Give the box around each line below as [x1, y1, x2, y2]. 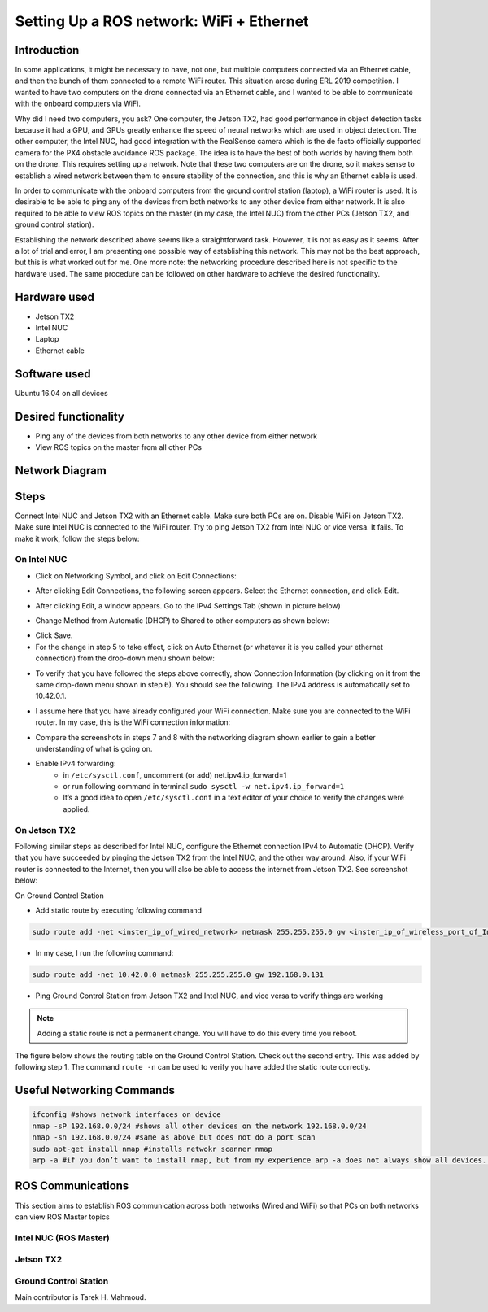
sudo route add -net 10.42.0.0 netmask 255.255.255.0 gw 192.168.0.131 [32, 970, 325, 979]
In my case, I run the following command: [35, 948, 174, 957]
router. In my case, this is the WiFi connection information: [35, 717, 231, 727]
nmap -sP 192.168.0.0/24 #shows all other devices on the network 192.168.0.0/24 [32, 1121, 368, 1131]
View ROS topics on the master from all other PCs [35, 442, 203, 451]
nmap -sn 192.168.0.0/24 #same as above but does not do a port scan [32, 1133, 316, 1142]
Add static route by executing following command [35, 905, 203, 915]
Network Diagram [15, 464, 107, 477]
